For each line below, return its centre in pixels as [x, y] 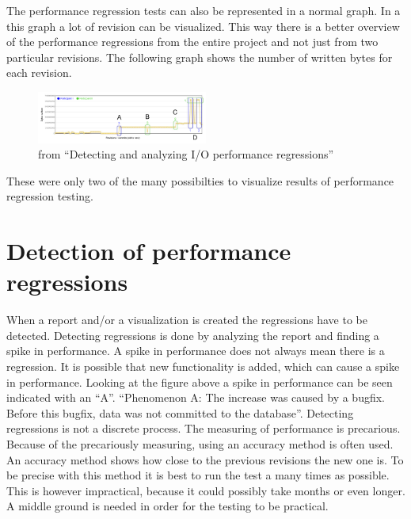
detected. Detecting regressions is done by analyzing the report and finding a [193, 335]
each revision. [39, 73]
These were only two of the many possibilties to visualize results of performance [200, 180]
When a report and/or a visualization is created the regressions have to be [187, 320]
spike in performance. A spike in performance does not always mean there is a [196, 351]
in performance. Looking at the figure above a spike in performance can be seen [200, 382]
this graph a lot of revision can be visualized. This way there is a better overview [203, 26]
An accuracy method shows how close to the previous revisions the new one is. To [205, 459]
